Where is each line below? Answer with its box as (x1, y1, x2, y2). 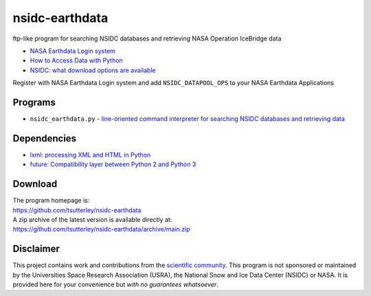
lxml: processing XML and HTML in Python (30, 150, 151, 159)
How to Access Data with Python (30, 56, 123, 65)
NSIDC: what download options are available (30, 66, 156, 74)
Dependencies (12, 133, 77, 144)
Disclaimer (12, 243, 60, 255)
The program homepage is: (12, 196, 90, 205)
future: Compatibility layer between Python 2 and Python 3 (30, 160, 196, 168)
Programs (12, 96, 56, 108)
